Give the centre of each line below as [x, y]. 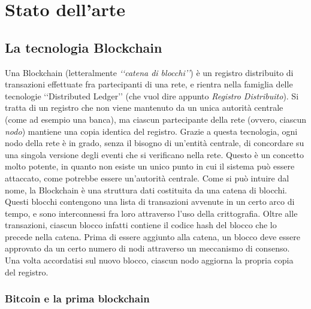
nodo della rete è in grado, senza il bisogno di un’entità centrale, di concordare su [155, 143]
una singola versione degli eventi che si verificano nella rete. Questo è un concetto [154, 154]
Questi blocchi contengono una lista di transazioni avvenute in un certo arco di [150, 202]
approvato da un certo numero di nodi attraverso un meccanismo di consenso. [147, 248]
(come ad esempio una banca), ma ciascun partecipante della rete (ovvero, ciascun [156, 119]
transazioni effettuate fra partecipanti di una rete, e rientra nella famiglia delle [149, 84]
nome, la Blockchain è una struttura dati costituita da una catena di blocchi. [146, 190]
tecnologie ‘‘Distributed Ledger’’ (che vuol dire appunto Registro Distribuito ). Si [152, 96]
